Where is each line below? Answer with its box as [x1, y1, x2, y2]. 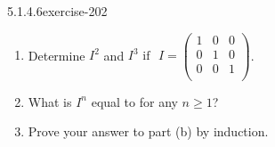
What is [28, 92, 72, 110]
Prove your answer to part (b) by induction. [28, 122, 269, 141]
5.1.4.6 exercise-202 [7, 2, 108, 20]
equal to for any [91, 92, 178, 110]
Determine [28, 45, 85, 64]
